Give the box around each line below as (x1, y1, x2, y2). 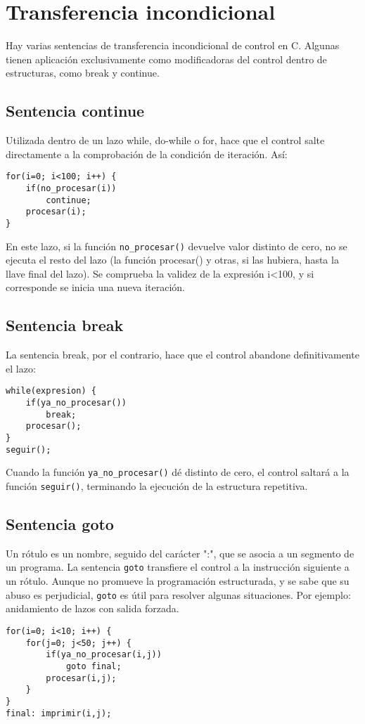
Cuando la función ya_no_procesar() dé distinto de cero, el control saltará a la (6, 465, 350, 479)
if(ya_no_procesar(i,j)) (46, 649, 162, 660)
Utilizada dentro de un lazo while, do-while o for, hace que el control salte (6, 133, 325, 148)
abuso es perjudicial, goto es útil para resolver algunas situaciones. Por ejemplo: (6, 587, 351, 602)
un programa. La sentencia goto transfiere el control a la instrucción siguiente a (6, 560, 350, 574)
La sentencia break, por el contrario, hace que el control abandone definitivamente (6, 347, 359, 362)
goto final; (65, 661, 122, 671)
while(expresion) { (6, 386, 96, 396)
